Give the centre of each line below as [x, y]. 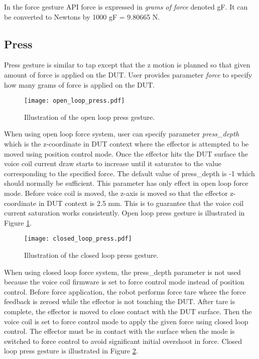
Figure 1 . [18, 222]
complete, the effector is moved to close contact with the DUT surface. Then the [128, 311]
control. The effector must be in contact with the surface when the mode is [119, 331]
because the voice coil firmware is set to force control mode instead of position [124, 282]
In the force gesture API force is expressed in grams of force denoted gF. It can [126, 7]
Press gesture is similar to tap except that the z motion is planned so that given [127, 65]
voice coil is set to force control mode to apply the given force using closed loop [126, 321]
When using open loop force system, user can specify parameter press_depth [122, 134]
